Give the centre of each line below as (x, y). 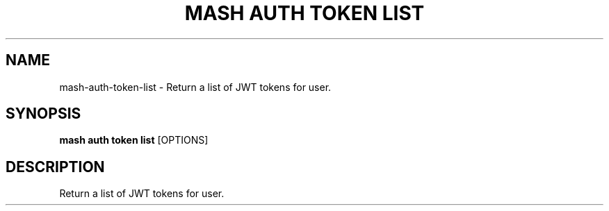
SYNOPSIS (43, 114)
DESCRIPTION (55, 167)
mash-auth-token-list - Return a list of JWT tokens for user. (195, 87)
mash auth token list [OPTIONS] (134, 140)
